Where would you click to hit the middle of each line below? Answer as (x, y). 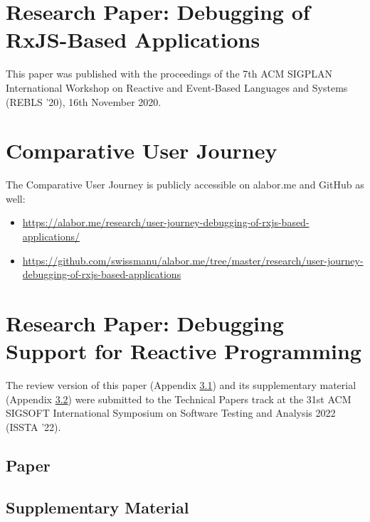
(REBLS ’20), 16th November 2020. (84, 101)
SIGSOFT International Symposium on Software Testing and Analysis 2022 (171, 413)
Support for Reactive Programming (184, 351)
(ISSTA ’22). (33, 426)
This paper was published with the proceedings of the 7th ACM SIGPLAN (169, 74)
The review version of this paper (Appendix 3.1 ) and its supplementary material (181, 385)
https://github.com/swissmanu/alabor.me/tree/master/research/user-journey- (193, 260)
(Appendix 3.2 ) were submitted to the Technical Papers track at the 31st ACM (179, 399)
